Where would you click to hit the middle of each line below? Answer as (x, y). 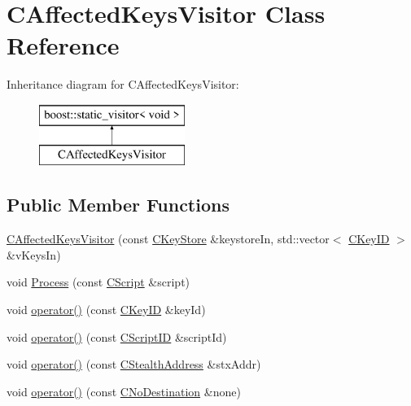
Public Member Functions (118, 205)
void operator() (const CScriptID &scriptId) (117, 336)
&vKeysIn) (34, 254)
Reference (63, 45)
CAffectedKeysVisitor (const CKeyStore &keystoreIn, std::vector (168, 239)
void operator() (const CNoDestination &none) (124, 391)
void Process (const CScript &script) (98, 282)
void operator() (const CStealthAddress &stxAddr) (134, 364)
